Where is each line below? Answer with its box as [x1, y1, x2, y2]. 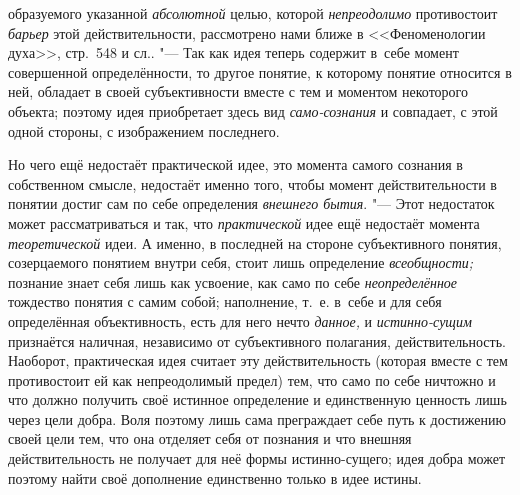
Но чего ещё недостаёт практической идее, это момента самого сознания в [8, 154, 463, 175]
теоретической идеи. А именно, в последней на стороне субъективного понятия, [8, 232, 502, 253]
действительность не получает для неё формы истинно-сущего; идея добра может [8, 448, 505, 469]
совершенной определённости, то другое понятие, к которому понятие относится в [8, 61, 512, 82]
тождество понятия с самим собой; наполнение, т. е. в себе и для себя [8, 291, 442, 312]
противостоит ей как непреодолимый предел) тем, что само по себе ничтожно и [8, 369, 496, 390]
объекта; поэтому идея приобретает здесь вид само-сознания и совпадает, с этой [8, 100, 498, 121]
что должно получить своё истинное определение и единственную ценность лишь [8, 389, 507, 410]
